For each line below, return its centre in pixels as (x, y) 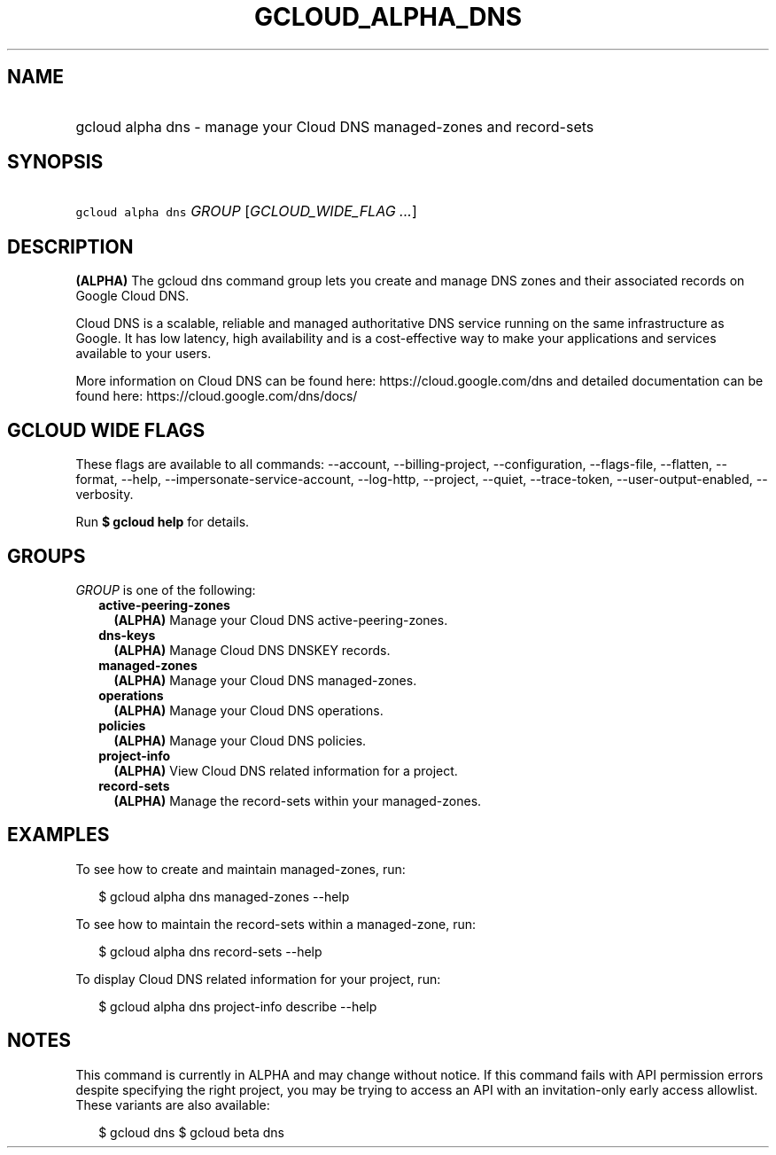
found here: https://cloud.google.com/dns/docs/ (217, 396)
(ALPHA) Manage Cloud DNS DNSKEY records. (252, 650)
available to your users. (144, 354)
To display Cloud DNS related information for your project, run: (258, 979)
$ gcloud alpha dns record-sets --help (210, 951)
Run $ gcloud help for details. (163, 522)
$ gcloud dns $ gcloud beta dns (191, 1132)
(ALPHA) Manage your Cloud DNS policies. (240, 740)
